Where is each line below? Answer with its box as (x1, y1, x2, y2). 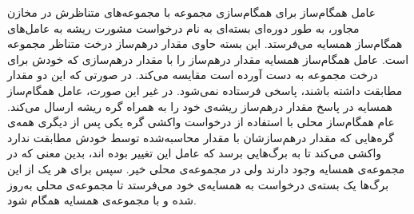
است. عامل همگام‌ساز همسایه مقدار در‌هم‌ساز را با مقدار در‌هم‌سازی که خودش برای (7, 50, 409, 67)
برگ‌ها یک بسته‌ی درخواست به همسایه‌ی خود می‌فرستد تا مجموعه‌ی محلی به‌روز (7, 176, 389, 192)
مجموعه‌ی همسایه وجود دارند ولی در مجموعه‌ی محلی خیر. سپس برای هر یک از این (7, 160, 405, 176)
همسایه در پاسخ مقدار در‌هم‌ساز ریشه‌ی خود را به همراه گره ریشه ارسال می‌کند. (7, 97, 392, 114)
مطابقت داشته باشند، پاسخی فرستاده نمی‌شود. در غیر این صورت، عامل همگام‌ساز (7, 81, 403, 98)
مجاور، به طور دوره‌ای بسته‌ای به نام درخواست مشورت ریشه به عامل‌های (7, 19, 360, 36)
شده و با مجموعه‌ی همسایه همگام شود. (7, 192, 197, 208)
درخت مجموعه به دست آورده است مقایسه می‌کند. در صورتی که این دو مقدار (7, 66, 378, 83)
